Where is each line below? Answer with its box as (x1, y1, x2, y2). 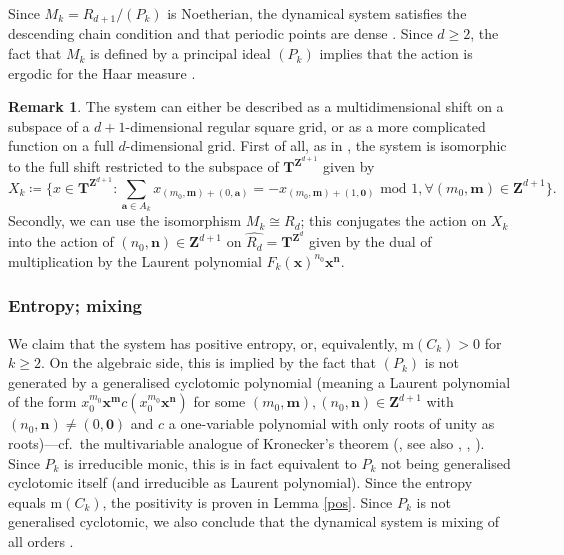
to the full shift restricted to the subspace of (8, 156, 279, 177)
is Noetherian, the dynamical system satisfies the (167, 3, 467, 23)
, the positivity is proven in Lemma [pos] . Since (102, 491, 393, 512)
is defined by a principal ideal (90, 43, 271, 64)
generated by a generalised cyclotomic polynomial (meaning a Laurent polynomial (8, 371, 511, 392)
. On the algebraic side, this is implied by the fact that (40, 352, 377, 373)
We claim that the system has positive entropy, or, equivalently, (8, 332, 398, 353)
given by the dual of (309, 231, 432, 252)
